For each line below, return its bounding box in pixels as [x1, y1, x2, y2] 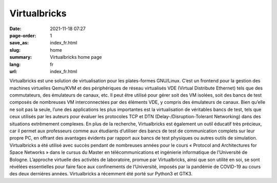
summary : [9, 54, 32, 60]
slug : [9, 47, 21, 53]
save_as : [9, 40, 29, 46]
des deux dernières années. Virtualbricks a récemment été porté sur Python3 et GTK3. [9, 171, 193, 177]
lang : [9, 61, 21, 67]
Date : [9, 26, 22, 32]
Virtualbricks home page [50, 54, 102, 60]
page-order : [9, 32, 36, 38]
